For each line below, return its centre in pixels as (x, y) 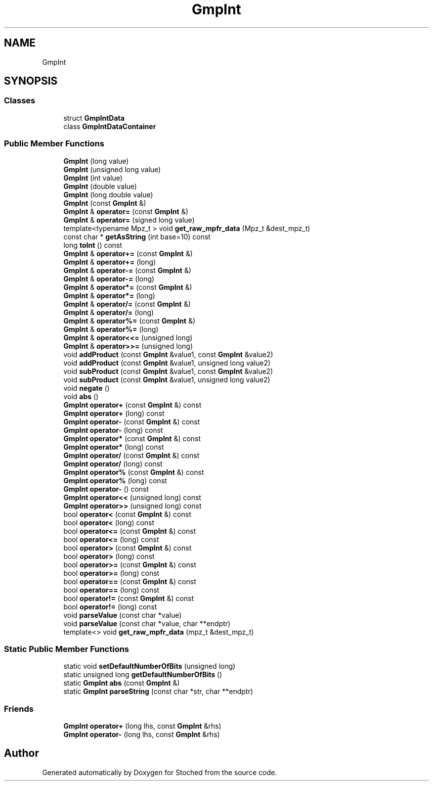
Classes (20, 101)
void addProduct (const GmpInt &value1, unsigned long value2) (167, 363)
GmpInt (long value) (96, 161)
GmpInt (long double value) (108, 194)
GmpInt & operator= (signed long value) (129, 220)
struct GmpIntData (94, 118)
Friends (19, 709)
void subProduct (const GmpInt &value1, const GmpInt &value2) (168, 371)
